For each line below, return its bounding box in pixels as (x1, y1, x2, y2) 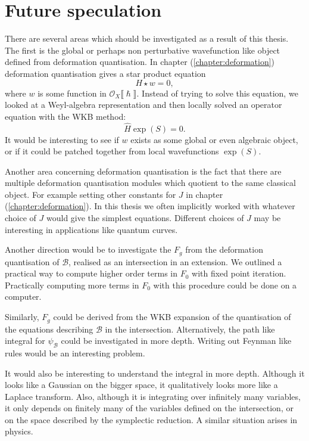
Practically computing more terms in (5, 278, 139, 291)
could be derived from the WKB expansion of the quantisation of (53, 310, 291, 323)
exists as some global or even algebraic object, (130, 133, 298, 145)
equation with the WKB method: (5, 110, 126, 122)
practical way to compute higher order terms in (5, 267, 177, 279)
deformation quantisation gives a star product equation (5, 67, 206, 79)
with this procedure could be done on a (153, 278, 297, 291)
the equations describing (5, 322, 93, 335)
